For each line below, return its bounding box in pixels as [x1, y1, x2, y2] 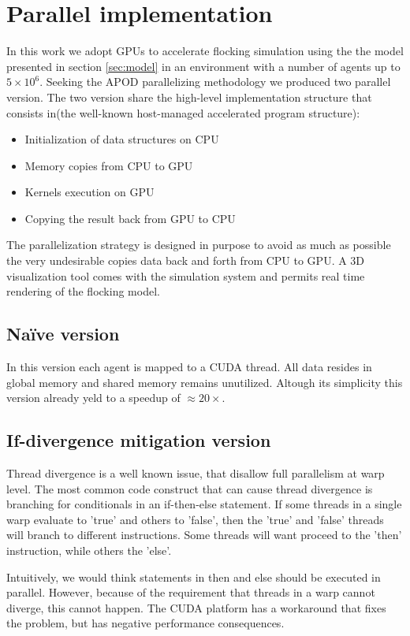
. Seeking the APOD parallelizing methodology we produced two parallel [39, 73, 391, 90]
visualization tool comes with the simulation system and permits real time [6, 267, 365, 284]
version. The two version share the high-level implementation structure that [6, 88, 372, 105]
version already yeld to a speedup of [6, 389, 181, 406]
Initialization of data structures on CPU [24, 131, 219, 147]
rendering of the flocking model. [6, 283, 160, 299]
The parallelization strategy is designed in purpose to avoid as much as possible [6, 236, 391, 253]
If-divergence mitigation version [6, 428, 271, 452]
